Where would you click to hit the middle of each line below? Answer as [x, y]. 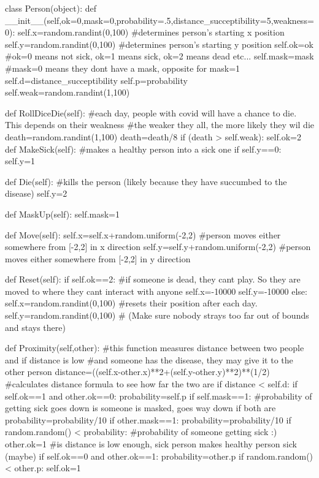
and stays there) [35, 327]
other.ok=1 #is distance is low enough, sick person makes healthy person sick [151, 444]
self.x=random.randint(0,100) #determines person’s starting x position [151, 32]
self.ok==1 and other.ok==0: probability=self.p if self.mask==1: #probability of [159, 396]
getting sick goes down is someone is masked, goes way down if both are [140, 408]
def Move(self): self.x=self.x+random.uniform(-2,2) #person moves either [143, 234]
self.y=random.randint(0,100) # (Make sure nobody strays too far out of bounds [157, 315]
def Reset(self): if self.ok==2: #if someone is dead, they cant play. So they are [153, 279]
